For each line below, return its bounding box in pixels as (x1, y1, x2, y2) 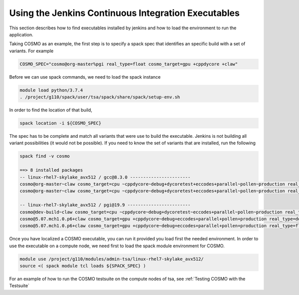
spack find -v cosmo (19, 153, 70, 159)
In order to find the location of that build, (9, 107, 92, 113)
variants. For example (9, 48, 54, 54)
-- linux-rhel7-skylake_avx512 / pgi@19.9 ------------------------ (19, 202, 191, 208)
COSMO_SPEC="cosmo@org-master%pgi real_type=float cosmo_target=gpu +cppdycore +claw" (19, 61, 238, 67)
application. (9, 31, 33, 37)
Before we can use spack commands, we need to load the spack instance (9, 74, 161, 80)
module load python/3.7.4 (19, 87, 83, 93)
